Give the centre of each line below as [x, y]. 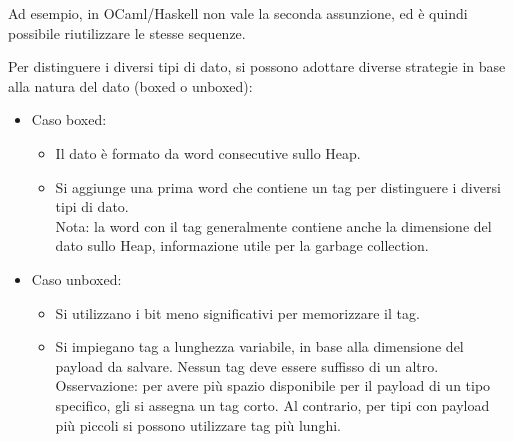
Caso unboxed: [76, 278]
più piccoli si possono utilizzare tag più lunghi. [198, 424]
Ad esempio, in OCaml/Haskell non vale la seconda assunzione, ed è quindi [238, 13]
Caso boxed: [69, 119]
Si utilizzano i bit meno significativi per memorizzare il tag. [237, 312]
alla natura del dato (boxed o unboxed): [130, 85]
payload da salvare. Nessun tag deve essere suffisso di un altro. [247, 365]
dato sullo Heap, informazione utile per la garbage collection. [242, 245]
